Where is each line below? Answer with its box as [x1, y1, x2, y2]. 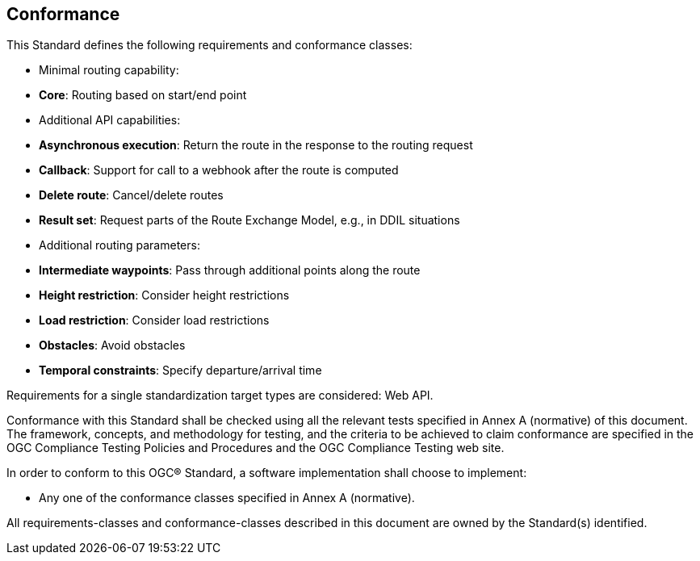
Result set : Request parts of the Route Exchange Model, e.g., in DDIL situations [39, 213, 460, 228]
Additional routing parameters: [39, 238, 200, 253]
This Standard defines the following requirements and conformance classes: [6, 38, 413, 52]
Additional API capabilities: [39, 113, 181, 128]
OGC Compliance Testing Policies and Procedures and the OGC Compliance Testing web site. [6, 441, 505, 455]
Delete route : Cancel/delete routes [39, 188, 224, 203]
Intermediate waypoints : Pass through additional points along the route [39, 263, 421, 278]
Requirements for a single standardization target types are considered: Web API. [6, 388, 434, 403]
